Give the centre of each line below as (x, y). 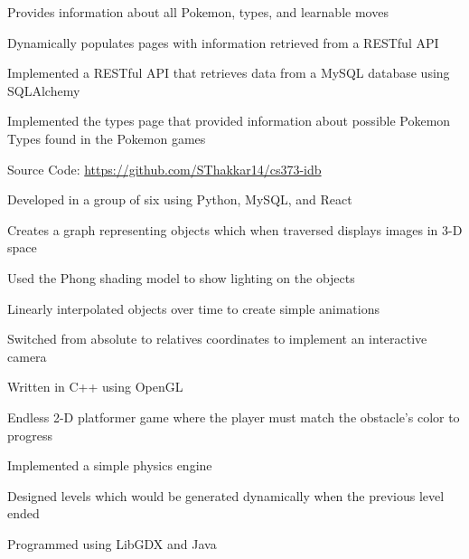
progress (30, 435)
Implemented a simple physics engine (110, 465)
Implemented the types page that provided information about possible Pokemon (229, 121)
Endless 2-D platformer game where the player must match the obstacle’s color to (234, 417)
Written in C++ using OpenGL (95, 387)
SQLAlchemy (44, 90)
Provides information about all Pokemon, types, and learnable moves (198, 12)
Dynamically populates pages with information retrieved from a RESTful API (223, 42)
